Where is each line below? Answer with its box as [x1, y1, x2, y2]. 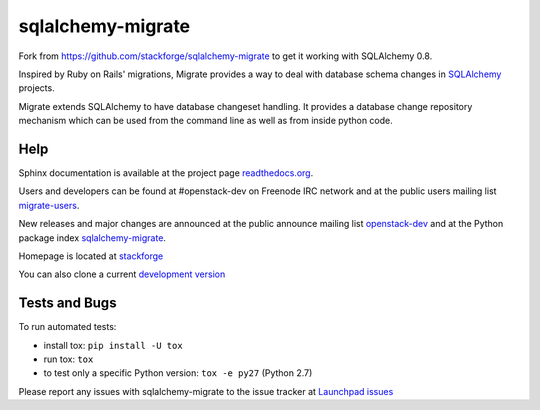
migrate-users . [18, 199, 80, 211]
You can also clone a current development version [18, 268, 226, 280]
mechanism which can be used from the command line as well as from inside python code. [18, 115, 394, 127]
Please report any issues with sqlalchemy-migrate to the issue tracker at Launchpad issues [18, 385, 394, 397]
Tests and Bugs [18, 295, 117, 312]
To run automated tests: [18, 321, 117, 333]
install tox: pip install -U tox [43, 339, 184, 351]
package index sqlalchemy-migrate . [18, 231, 167, 244]
